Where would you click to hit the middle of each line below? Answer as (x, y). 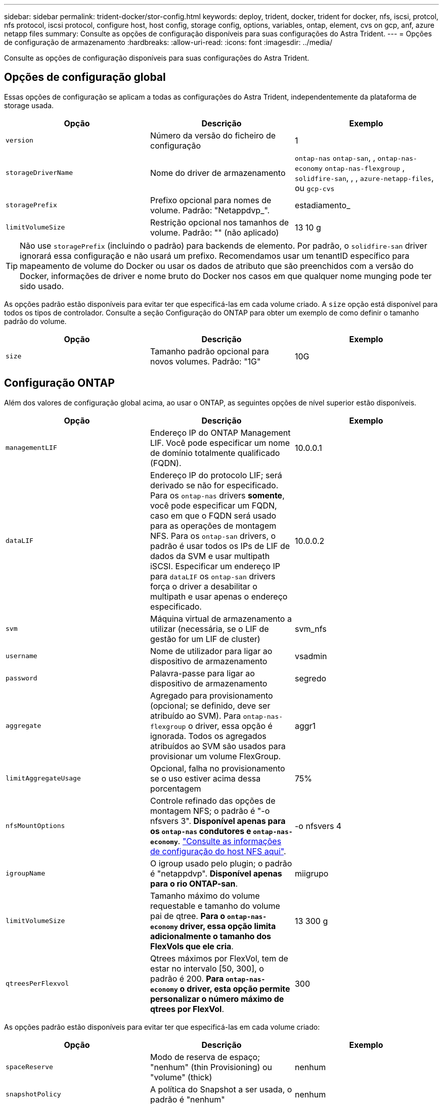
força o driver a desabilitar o (204, 586)
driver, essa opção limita (228, 926)
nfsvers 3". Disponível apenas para (218, 821)
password (21, 678)
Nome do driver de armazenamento (218, 173)
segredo (311, 678)
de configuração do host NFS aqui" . (218, 851)
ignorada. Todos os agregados (208, 736)
